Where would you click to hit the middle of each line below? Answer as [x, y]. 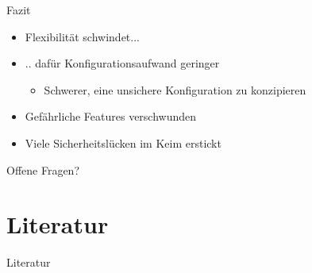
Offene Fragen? [43, 169]
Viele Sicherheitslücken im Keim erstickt [123, 142]
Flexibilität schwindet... [82, 36]
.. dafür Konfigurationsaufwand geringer [122, 63]
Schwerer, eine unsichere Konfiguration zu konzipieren [175, 89]
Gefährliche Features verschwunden [111, 116]
